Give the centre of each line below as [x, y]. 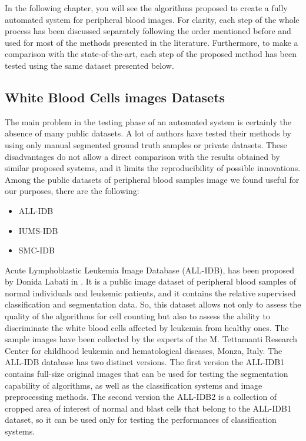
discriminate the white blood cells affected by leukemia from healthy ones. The [147, 327]
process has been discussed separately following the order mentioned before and [148, 31]
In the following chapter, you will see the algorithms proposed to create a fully [146, 8]
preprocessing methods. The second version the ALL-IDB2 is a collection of [141, 397]
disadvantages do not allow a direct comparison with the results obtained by [142, 156]
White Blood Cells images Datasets [115, 97]
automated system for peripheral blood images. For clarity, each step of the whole [152, 19]
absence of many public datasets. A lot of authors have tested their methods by [148, 133]
